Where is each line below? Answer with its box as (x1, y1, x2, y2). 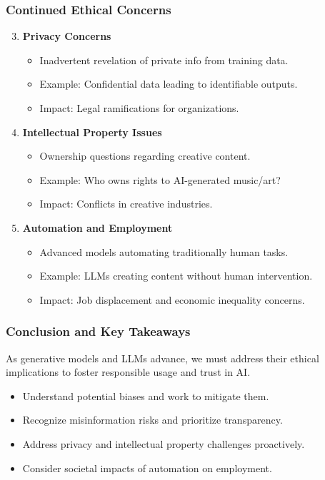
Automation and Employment (22, 220, 173, 235)
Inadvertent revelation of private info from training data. (39, 52, 289, 67)
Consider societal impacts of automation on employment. (22, 460, 272, 475)
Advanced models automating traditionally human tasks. (39, 244, 289, 259)
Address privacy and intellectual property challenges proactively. (22, 436, 305, 451)
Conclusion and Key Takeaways (6, 322, 191, 340)
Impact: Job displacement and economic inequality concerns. (39, 292, 305, 307)
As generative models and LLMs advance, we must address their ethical (6, 350, 319, 365)
